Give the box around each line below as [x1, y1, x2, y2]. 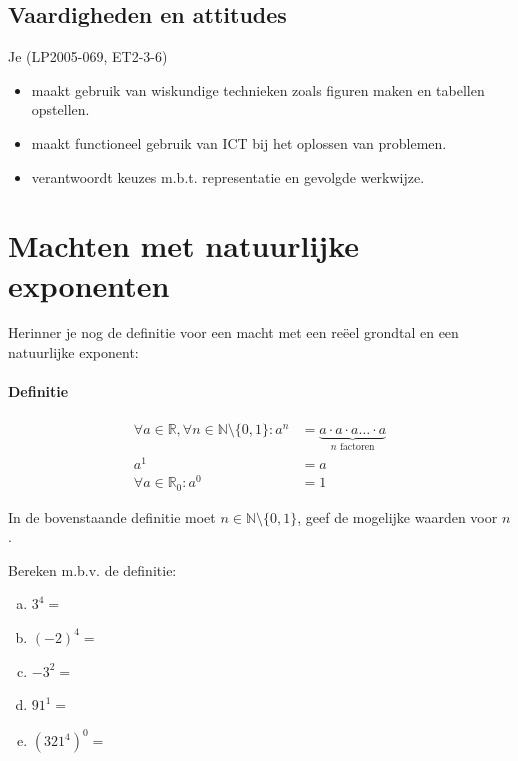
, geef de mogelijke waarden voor [297, 506, 498, 527]
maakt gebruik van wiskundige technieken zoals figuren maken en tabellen [31, 79, 485, 100]
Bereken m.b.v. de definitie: [8, 559, 177, 580]
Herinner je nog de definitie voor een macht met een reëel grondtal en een [8, 322, 459, 343]
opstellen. [31, 99, 90, 120]
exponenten [8, 264, 170, 305]
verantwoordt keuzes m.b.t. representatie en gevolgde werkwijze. [31, 166, 425, 187]
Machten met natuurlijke [8, 225, 360, 266]
